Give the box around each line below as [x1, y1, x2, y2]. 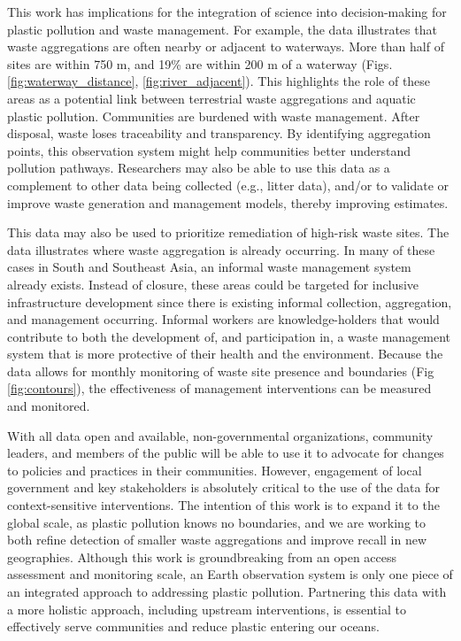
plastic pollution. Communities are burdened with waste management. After [7, 106, 420, 125]
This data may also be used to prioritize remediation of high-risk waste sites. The [7, 223, 449, 242]
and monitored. [7, 397, 90, 415]
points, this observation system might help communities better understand [7, 141, 411, 159]
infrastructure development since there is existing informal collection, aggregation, [7, 292, 452, 311]
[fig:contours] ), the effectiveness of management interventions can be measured [7, 379, 432, 398]
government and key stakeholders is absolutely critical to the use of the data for [7, 478, 440, 497]
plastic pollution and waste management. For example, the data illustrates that [7, 19, 437, 38]
